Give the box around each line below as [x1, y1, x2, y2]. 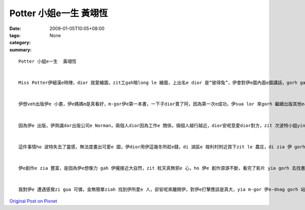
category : [9, 40, 31, 46]
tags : [9, 32, 21, 38]
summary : [9, 46, 32, 53]
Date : [9, 25, 21, 32]
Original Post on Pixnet [9, 198, 57, 204]
